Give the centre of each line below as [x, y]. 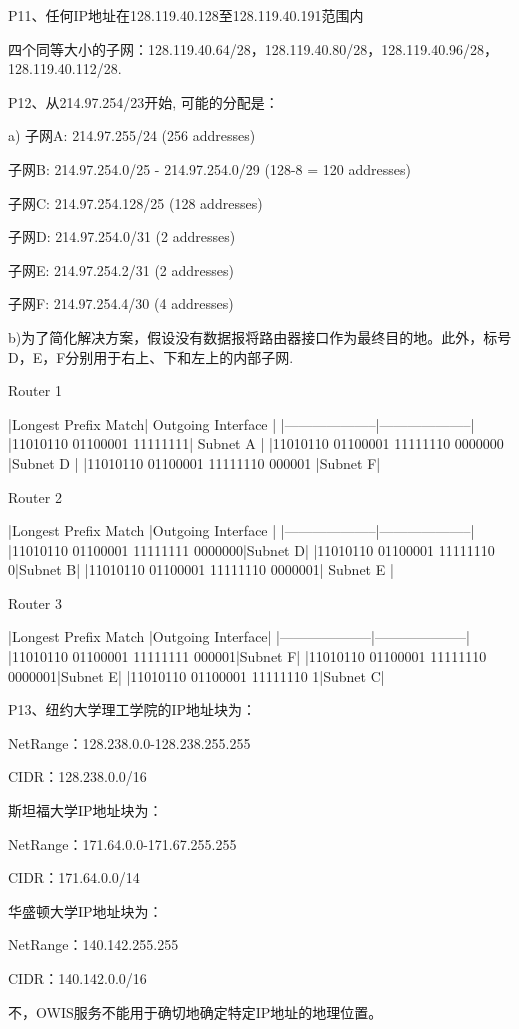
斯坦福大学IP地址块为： [85, 810]
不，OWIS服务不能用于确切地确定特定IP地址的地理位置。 [195, 1011]
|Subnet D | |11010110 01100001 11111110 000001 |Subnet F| [194, 462]
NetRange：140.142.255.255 [93, 944]
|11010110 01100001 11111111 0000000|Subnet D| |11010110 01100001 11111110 [251, 549]
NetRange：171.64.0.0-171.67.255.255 [122, 843]
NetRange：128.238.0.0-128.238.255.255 [129, 742]
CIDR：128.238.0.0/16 [77, 776]
